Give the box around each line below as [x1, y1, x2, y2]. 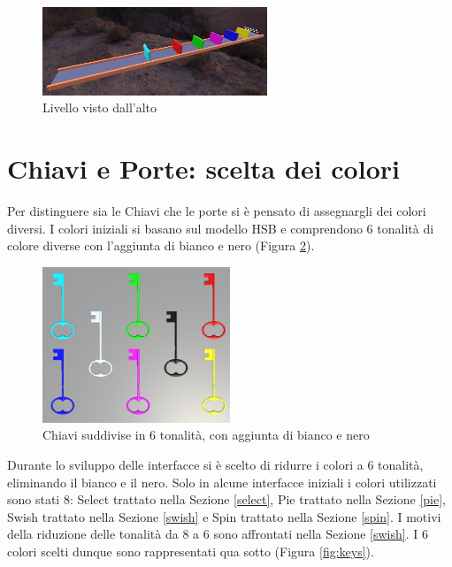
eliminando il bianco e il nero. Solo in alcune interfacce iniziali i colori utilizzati [7, 472, 437, 491]
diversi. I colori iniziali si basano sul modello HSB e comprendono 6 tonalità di [7, 218, 434, 237]
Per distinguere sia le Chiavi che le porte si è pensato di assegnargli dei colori [7, 201, 426, 219]
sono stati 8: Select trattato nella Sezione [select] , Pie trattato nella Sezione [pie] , [7, 490, 446, 509]
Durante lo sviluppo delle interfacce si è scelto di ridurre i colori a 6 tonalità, [7, 456, 424, 474]
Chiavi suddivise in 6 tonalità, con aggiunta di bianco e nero [42, 425, 370, 444]
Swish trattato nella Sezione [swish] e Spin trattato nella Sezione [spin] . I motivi [7, 507, 441, 525]
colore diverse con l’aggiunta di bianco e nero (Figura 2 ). [7, 236, 315, 255]
